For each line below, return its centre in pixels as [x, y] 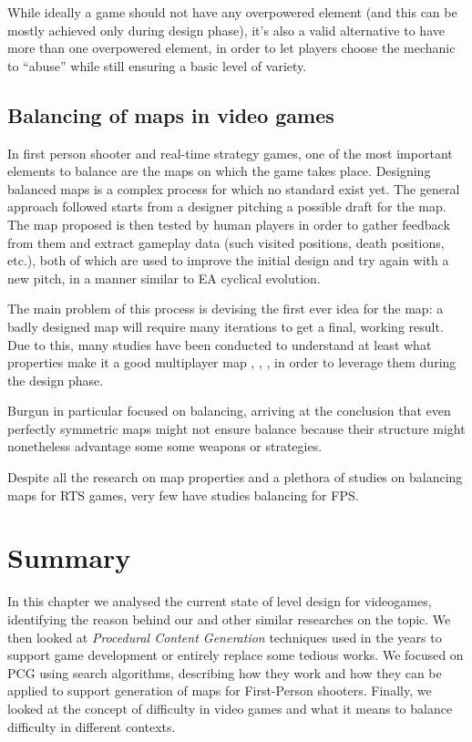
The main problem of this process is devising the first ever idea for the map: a [226, 309]
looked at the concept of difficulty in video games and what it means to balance [230, 708]
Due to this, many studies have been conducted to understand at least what [220, 344]
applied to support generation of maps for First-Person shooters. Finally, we [220, 690]
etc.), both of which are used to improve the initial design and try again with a [228, 260]
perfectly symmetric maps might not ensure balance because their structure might [236, 428]
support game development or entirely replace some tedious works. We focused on [236, 655]
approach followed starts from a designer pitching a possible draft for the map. [227, 206]
